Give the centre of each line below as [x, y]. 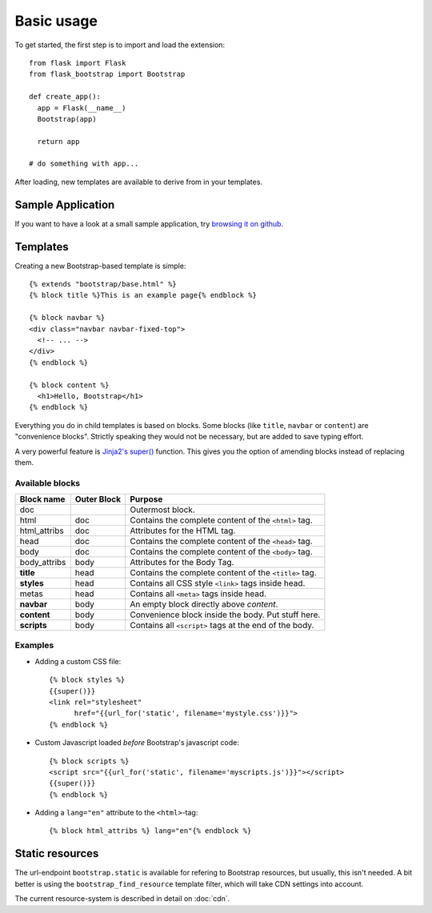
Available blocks [48, 483]
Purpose [146, 499]
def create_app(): [65, 97]
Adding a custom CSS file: [78, 661]
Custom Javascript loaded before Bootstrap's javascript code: [137, 743]
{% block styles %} [87, 680]
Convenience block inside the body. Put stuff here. [225, 615]
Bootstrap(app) [67, 119]
